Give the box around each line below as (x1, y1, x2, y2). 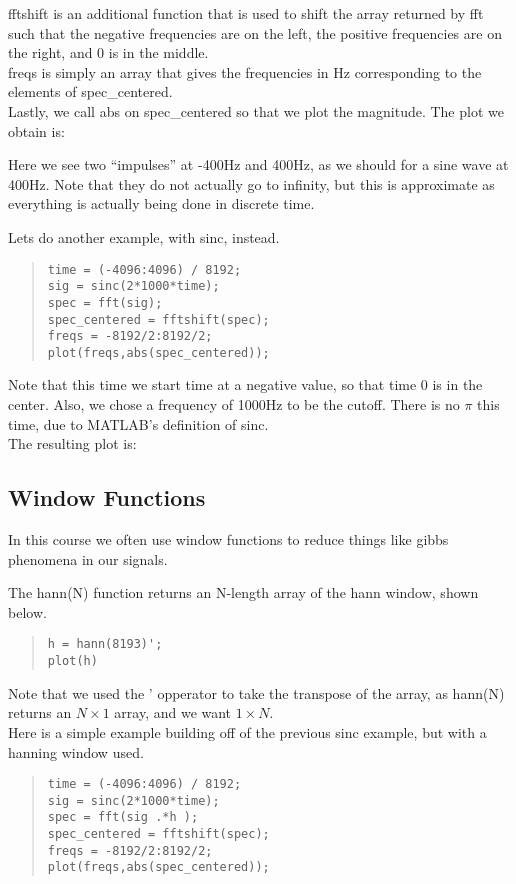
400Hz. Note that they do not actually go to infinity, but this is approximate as (8, 173, 495, 194)
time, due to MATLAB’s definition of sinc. (8, 413, 269, 434)
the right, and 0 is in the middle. (8, 42, 209, 63)
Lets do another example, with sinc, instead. (8, 226, 280, 247)
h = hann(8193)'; (47, 637, 163, 652)
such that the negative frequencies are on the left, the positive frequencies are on (8, 22, 502, 43)
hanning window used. (8, 741, 144, 762)
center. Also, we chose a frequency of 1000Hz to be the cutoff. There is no (8, 394, 460, 415)
